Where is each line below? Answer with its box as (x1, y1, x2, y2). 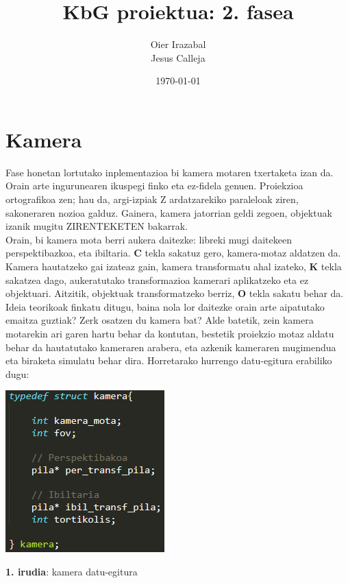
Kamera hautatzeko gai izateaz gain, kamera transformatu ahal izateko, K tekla (5, 259, 342, 273)
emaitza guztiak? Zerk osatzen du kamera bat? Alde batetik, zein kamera (5, 313, 314, 327)
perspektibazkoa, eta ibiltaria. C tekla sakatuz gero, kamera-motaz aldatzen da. (5, 246, 341, 260)
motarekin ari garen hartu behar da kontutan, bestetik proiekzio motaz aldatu (5, 326, 334, 340)
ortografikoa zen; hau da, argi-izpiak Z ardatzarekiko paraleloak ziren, (5, 192, 299, 206)
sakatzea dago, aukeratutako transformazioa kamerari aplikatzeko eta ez (5, 272, 309, 287)
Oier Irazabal (150, 37, 206, 51)
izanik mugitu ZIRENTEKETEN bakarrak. (5, 219, 188, 233)
